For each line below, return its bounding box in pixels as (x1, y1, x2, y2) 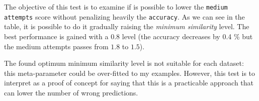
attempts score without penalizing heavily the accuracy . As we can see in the (4, 11, 245, 22)
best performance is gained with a (4, 31, 109, 41)
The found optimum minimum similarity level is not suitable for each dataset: (4, 58, 244, 68)
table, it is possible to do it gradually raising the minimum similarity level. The (4, 21, 249, 32)
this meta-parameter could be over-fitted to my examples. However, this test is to (4, 67, 255, 78)
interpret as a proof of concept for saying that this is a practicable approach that (4, 77, 254, 88)
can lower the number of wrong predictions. (4, 87, 138, 97)
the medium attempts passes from (4, 41, 109, 51)
